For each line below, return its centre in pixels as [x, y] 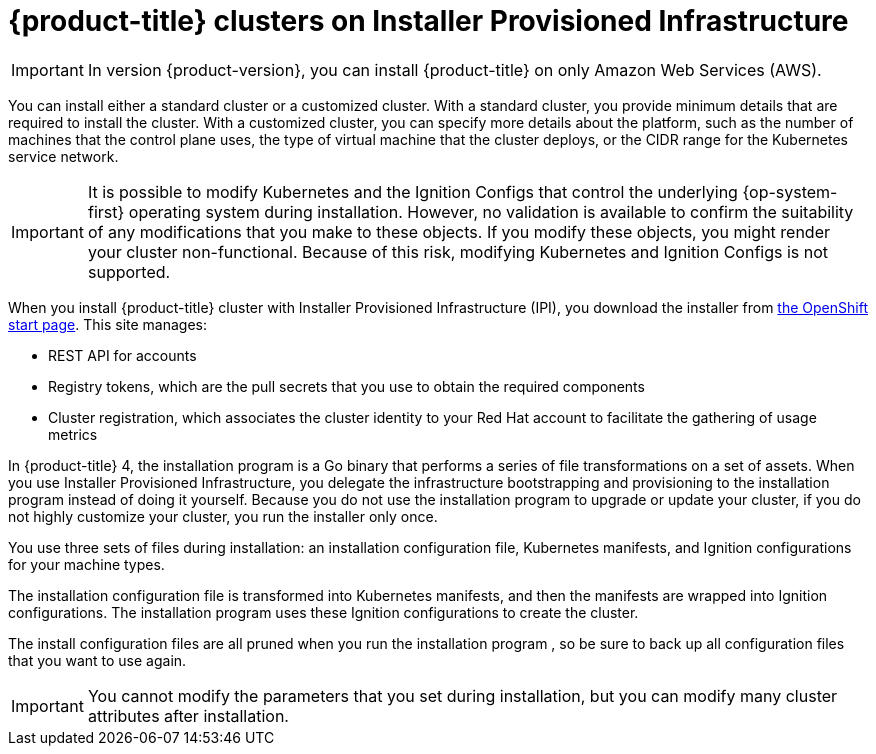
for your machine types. [86, 564]
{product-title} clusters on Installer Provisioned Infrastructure [428, 21]
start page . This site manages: [107, 324]
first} [106, 211]
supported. [129, 271]
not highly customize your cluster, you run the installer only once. [223, 516]
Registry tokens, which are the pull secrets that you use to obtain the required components [346, 386]
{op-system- [790, 191]
